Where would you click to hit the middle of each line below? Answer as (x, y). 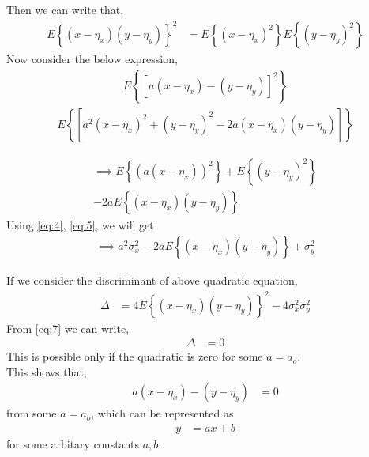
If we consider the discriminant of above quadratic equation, (152, 280)
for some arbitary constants (73, 444)
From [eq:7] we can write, (68, 328)
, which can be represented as (162, 413)
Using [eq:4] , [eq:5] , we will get (80, 224)
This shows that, (47, 371)
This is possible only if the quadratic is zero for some (135, 356)
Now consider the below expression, (92, 59)
